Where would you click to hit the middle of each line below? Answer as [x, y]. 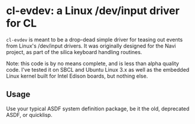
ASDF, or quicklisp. [29, 115]
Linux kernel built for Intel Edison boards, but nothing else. [77, 76]
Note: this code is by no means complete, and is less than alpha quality [92, 63]
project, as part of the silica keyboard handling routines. [74, 52]
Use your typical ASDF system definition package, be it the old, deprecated [98, 108]
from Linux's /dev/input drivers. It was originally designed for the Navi [91, 46]
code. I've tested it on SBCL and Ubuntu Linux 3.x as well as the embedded [98, 69]
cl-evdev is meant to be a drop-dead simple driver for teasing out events [95, 39]
